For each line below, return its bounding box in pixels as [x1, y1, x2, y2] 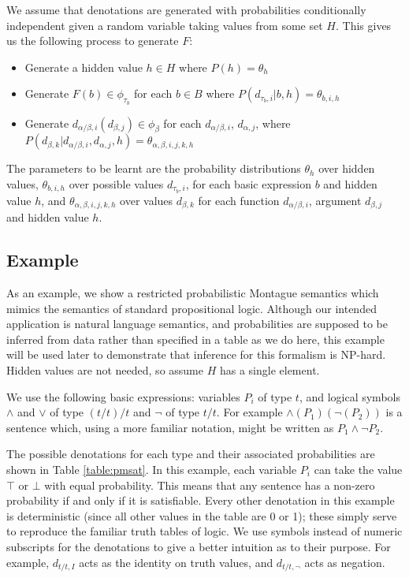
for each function [198, 192, 280, 208]
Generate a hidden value [24, 58, 143, 75]
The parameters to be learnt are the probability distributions [6, 160, 301, 177]
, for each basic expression [185, 175, 311, 192]
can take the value [314, 461, 403, 478]
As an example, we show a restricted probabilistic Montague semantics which [6, 285, 379, 301]
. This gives [335, 17, 392, 33]
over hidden [318, 160, 375, 177]
